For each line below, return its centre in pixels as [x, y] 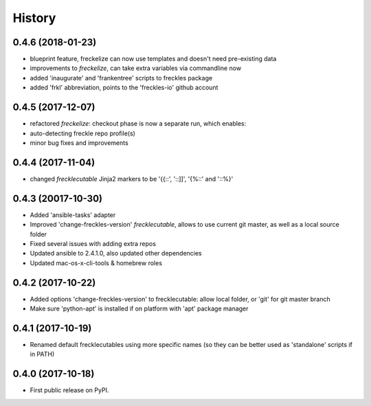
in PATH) [42, 354]
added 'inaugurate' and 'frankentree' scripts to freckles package [121, 78]
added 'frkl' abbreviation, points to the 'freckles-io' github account [124, 88]
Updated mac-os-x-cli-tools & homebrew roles [96, 263]
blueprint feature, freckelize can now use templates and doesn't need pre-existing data [153, 59]
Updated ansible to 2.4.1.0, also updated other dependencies [116, 253]
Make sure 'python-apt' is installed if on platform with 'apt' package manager [139, 308]
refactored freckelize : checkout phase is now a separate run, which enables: [138, 124]
